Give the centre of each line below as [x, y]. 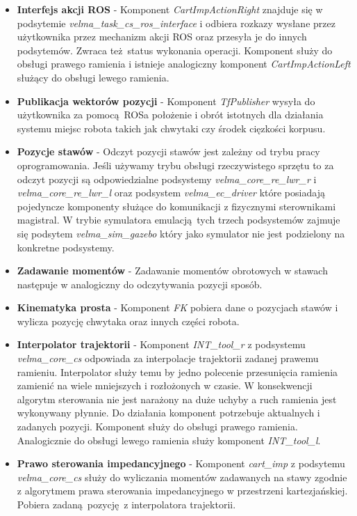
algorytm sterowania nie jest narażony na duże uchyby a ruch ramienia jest [177, 399]
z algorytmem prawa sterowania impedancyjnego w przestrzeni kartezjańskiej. [182, 491]
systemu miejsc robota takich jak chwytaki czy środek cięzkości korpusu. [171, 128]
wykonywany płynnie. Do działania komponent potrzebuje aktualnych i [168, 413]
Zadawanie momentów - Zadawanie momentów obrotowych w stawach [172, 271]
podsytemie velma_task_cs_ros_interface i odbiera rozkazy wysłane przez [176, 23]
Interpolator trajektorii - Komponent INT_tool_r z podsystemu [161, 344]
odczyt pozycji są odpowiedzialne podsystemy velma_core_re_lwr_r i [167, 179]
